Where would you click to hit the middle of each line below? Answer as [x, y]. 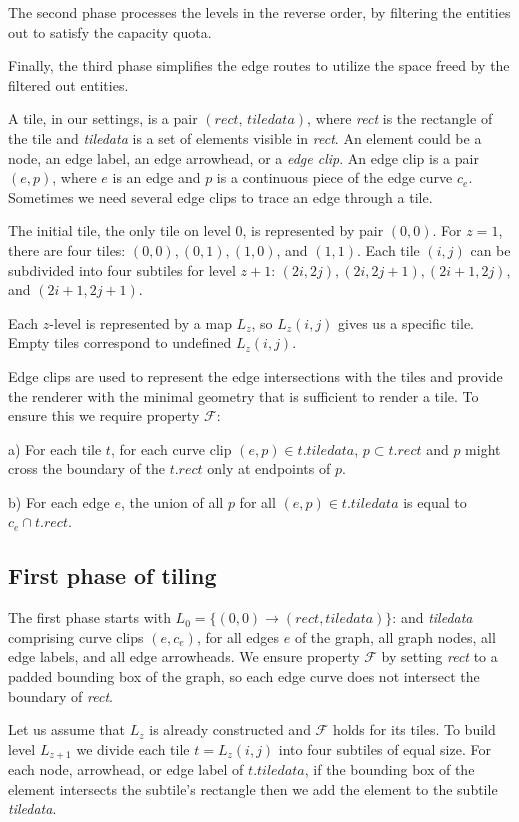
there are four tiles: [67, 249]
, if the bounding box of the [389, 769]
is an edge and [156, 177]
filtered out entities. [68, 84]
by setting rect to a [439, 656]
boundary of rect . [60, 695]
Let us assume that [67, 729]
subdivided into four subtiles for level [122, 269]
